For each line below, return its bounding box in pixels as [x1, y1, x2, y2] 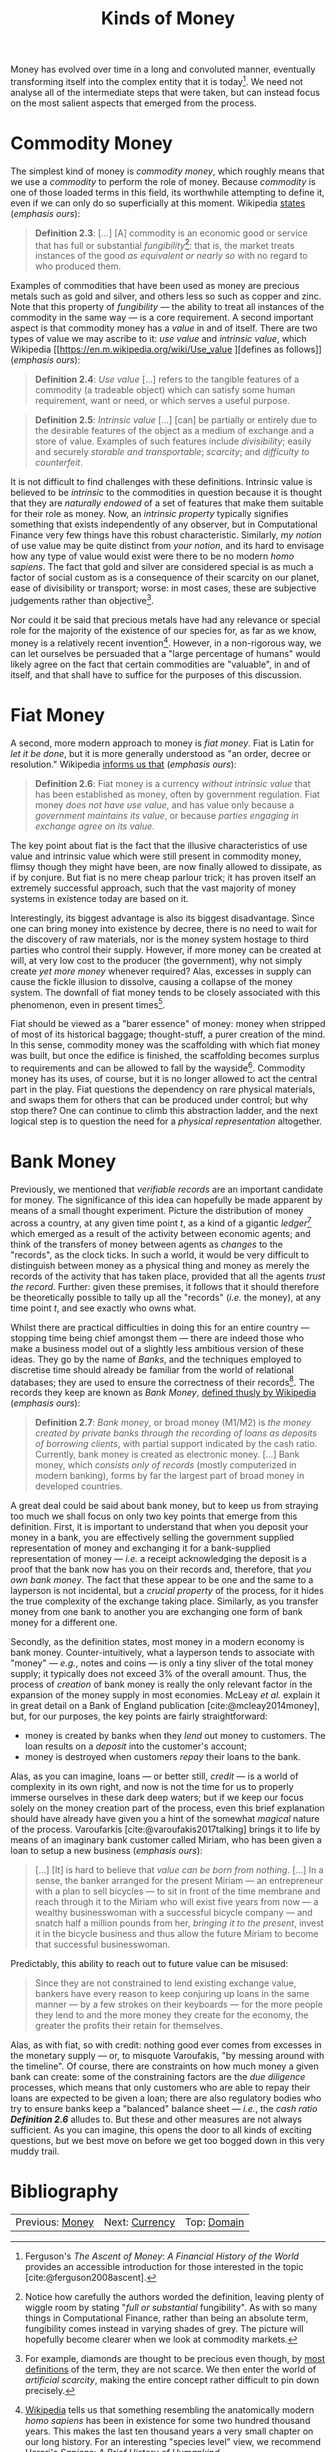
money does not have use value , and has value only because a [34, 798, 295, 811]
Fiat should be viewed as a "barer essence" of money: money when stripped [10, 1018, 326, 1030]
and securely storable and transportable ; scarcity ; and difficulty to [34, 446, 310, 458]
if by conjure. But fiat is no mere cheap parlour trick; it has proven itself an [10, 871, 317, 883]
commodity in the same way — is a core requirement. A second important [10, 312, 314, 324]
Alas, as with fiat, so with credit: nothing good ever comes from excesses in [10, 2039, 322, 2051]
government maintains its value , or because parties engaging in [34, 809, 299, 821]
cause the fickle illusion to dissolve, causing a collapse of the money [10, 975, 293, 987]
